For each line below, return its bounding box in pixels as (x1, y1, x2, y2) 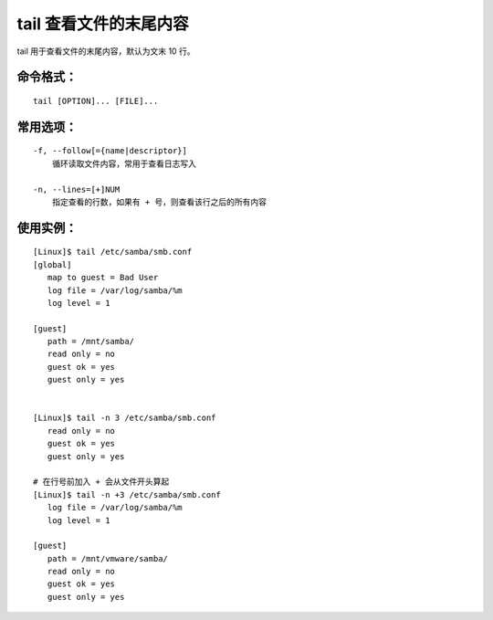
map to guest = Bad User (47, 272, 159, 283)
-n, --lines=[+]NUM (33, 184, 121, 194)
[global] (33, 259, 72, 269)
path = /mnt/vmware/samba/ (47, 553, 169, 563)
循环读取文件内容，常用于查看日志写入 (51, 158, 196, 169)
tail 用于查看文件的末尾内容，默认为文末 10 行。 (16, 46, 195, 57)
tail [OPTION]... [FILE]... (33, 96, 159, 106)
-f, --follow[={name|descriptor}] (33, 146, 187, 156)
